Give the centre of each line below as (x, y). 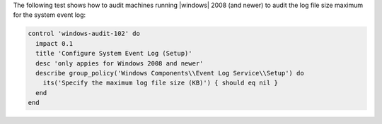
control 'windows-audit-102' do (84, 34)
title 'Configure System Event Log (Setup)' (114, 54)
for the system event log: (50, 15)
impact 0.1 (54, 43)
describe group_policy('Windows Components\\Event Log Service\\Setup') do (170, 73)
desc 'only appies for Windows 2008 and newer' (120, 63)
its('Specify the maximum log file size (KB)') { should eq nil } (161, 83)
